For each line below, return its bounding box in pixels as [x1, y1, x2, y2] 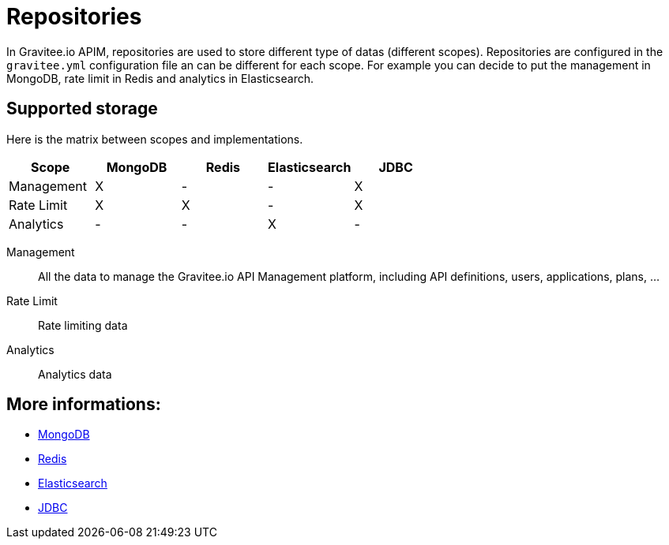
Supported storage [6, 99, 158, 119]
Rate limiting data [38, 318, 128, 332]
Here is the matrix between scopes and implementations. [6, 132, 303, 146]
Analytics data [38, 367, 112, 381]
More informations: [6, 394, 161, 415]
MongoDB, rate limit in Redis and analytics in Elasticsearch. [6, 71, 314, 85]
